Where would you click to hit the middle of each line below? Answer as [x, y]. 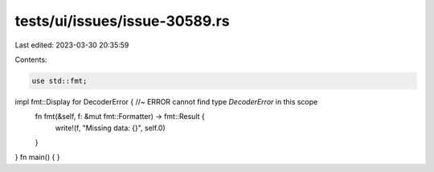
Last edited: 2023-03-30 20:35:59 [72, 45]
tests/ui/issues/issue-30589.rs [122, 21]
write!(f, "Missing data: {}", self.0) [111, 128]
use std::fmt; [59, 81]
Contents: [31, 59]
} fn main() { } [37, 158]
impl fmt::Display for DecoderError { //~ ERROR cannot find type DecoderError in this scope [166, 101]
